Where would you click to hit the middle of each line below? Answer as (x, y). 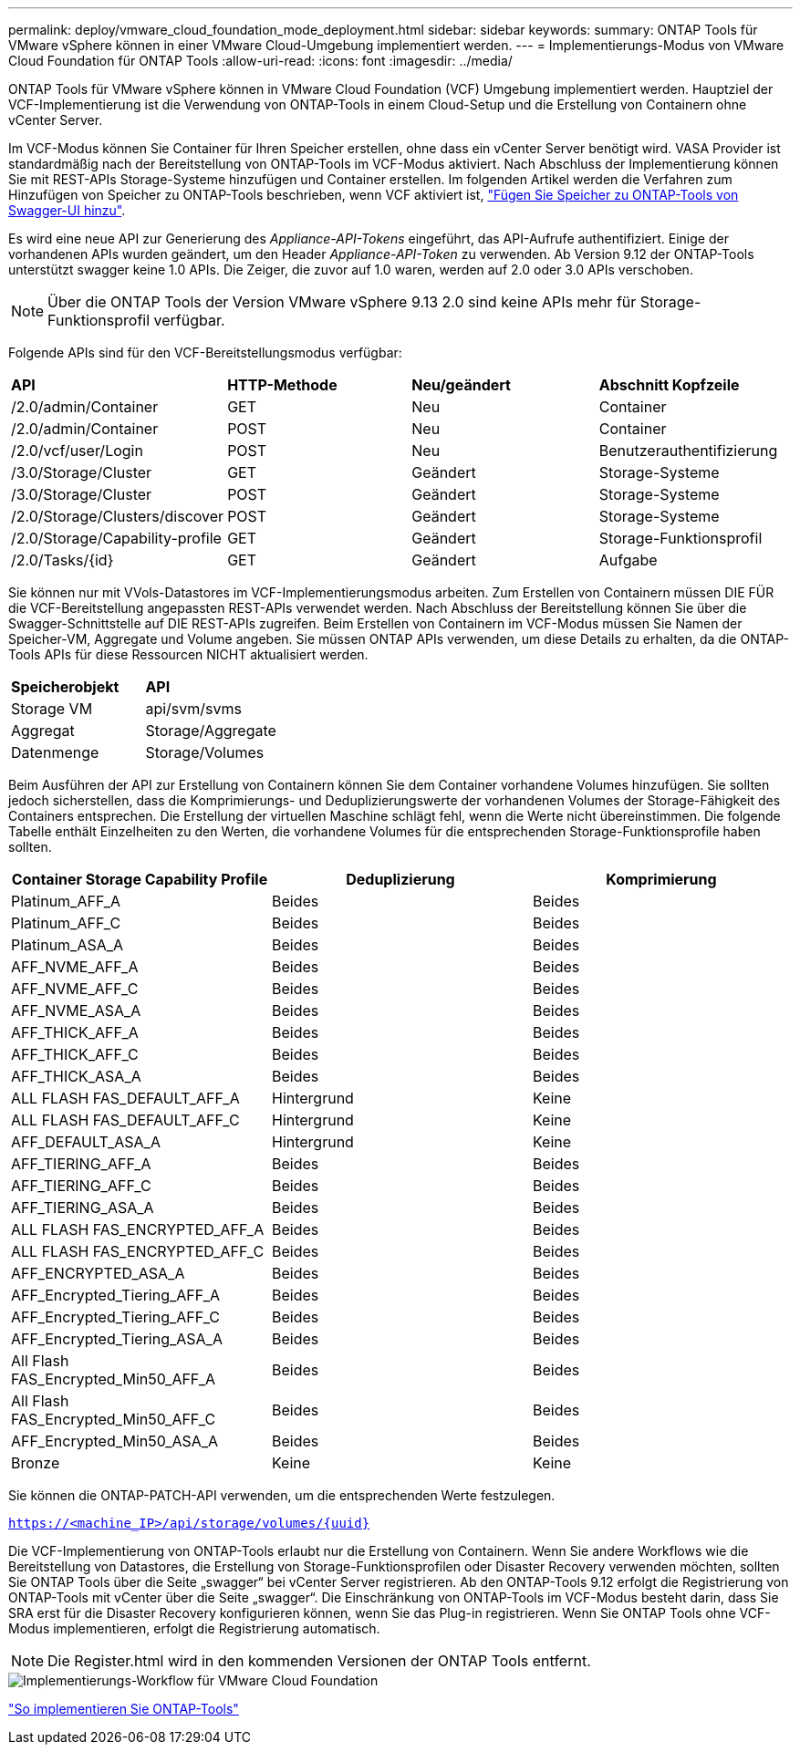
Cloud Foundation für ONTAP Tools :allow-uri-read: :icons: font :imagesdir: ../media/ (260, 61)
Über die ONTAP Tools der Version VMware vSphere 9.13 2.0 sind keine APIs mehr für (342, 302)
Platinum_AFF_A (66, 901)
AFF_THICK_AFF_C (75, 1054)
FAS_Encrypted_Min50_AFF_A (114, 1379)
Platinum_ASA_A (68, 945)
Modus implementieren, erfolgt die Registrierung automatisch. (194, 1628)
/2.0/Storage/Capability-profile (116, 538)
